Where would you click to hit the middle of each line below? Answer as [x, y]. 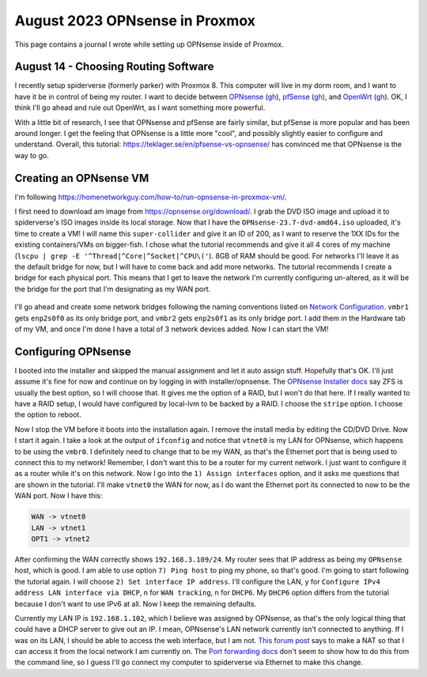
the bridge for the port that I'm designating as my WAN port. [113, 289]
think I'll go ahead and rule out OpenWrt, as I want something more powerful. [140, 108]
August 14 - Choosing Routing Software [114, 67]
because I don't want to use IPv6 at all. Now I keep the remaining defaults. [136, 603]
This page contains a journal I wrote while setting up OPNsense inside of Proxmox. [149, 44]
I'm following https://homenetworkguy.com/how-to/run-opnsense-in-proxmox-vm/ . [151, 197]
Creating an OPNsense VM [82, 178]
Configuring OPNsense [73, 352]
